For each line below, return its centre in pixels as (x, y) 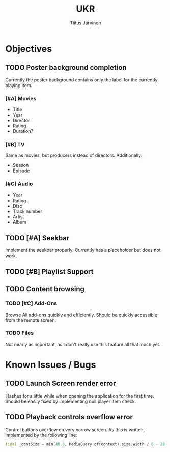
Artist (18, 216)
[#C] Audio (19, 184)
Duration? (23, 131)
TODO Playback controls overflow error (69, 417)
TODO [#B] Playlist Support (49, 272)
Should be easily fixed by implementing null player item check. (71, 401)
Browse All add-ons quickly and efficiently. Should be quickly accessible (81, 315)
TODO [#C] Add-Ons (31, 303)
